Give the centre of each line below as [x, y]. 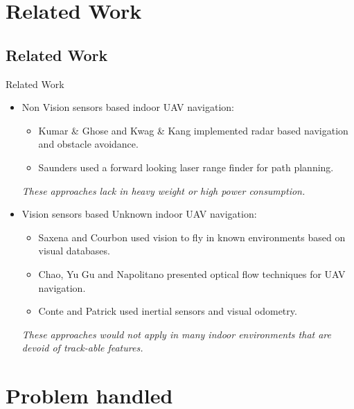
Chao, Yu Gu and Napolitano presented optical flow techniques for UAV [192, 273]
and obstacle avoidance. [88, 144]
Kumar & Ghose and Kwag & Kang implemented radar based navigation [193, 130]
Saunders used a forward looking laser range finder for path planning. [186, 167]
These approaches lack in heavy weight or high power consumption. [163, 190]
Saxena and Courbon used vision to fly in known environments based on [192, 237]
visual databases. [74, 251]
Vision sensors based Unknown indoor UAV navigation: [139, 214]
